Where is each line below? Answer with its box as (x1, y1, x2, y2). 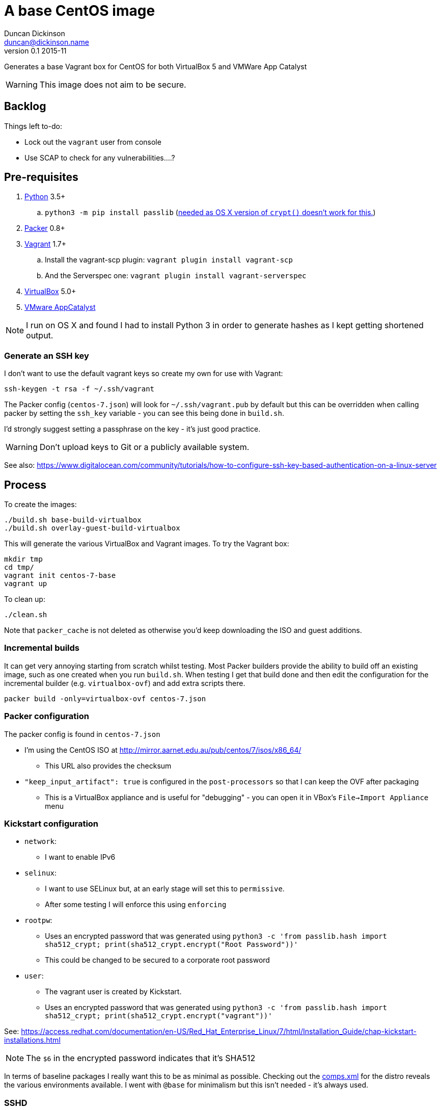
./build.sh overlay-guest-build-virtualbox (4, 524, 180, 533)
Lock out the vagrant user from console (24, 137, 161, 146)
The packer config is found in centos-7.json (4, 729, 160, 738)
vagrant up (4, 579, 47, 588)
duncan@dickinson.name (4, 37, 89, 46)
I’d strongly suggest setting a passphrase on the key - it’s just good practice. (4, 425, 261, 434)
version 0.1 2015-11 (4, 46, 67, 55)
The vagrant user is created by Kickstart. (45, 987, 182, 996)
